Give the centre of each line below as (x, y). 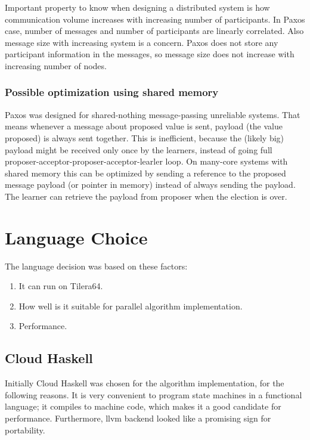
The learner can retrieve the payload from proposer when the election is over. (146, 196)
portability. (25, 430)
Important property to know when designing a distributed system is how (137, 7)
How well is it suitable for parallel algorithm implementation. (131, 306)
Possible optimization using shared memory (112, 92)
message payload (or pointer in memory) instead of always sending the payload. (150, 185)
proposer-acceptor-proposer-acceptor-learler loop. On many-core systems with (146, 161)
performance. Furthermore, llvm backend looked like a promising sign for (138, 418)
